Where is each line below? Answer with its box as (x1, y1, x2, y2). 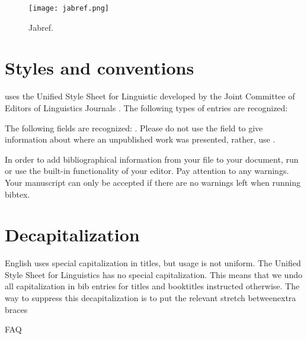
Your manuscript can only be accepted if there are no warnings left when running (5, 176, 300, 188)
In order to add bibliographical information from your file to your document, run (5, 153, 299, 165)
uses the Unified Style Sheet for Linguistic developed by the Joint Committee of (5, 90, 295, 102)
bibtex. (5, 188, 30, 200)
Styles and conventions (5, 56, 194, 80)
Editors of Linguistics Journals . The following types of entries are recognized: (5, 101, 288, 114)
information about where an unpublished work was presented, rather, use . (5, 133, 276, 146)
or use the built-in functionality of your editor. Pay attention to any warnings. (5, 164, 289, 177)
